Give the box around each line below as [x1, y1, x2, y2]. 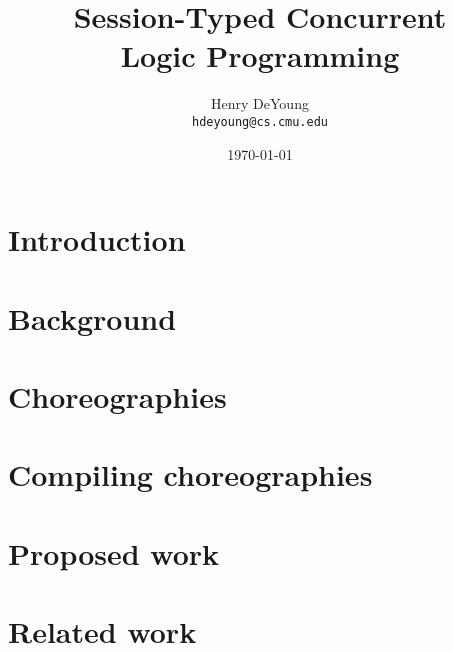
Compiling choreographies [8, 454, 373, 495]
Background [8, 297, 177, 338]
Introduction [8, 219, 186, 260]
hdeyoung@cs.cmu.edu [191, 114, 329, 129]
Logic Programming [120, 35, 400, 76]
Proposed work [8, 532, 220, 573]
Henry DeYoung [211, 93, 309, 114]
